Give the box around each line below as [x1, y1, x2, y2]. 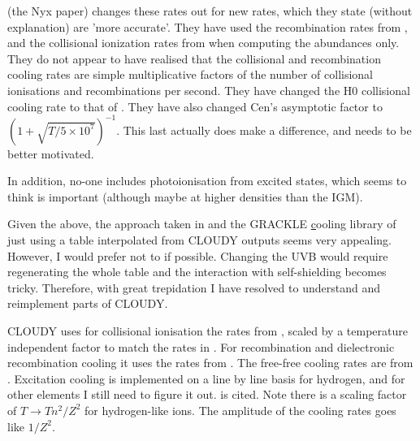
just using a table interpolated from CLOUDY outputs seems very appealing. [7, 231, 392, 249]
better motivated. [7, 145, 94, 162]
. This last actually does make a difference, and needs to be [116, 121, 412, 138]
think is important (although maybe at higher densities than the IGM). [7, 188, 363, 205]
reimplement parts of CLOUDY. [7, 295, 168, 312]
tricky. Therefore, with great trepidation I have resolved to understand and [7, 279, 380, 296]
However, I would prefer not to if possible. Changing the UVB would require [7, 247, 388, 264]
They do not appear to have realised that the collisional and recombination [7, 50, 381, 67]
